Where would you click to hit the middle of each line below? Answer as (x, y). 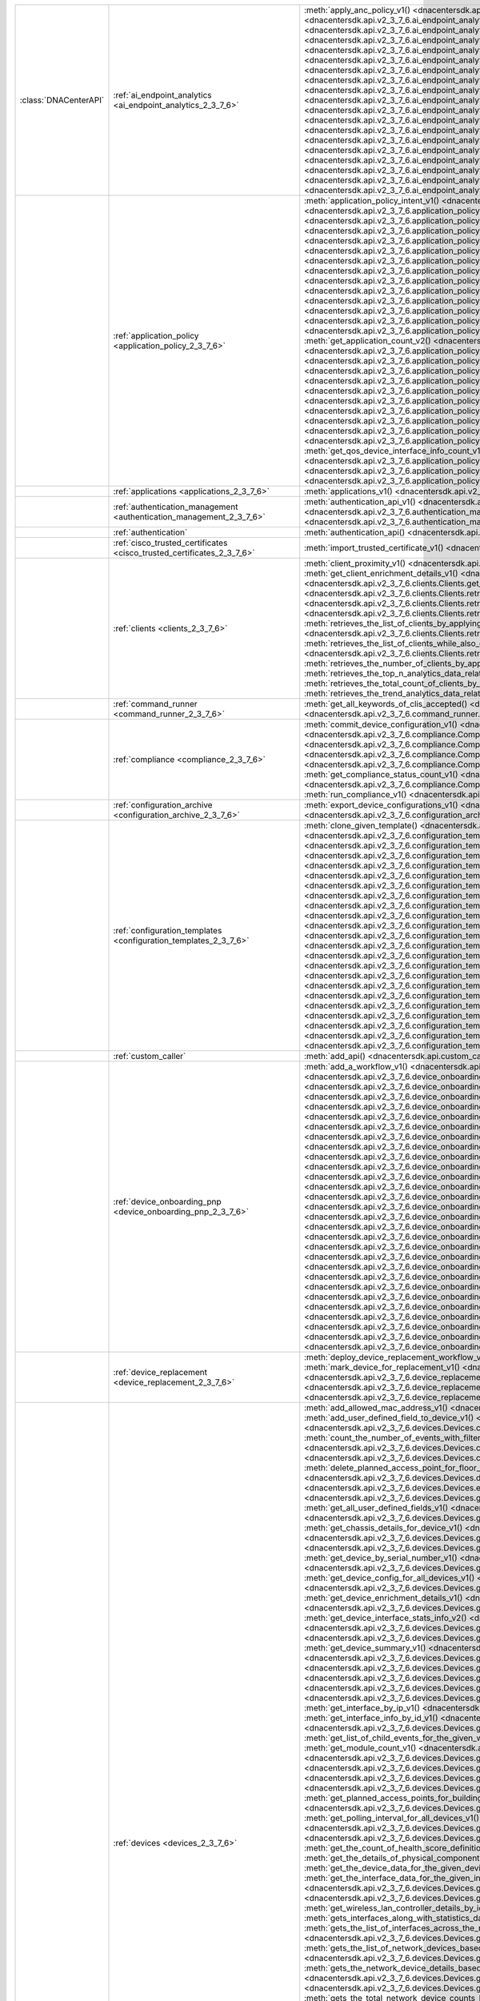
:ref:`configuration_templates (168, 930)
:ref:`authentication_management (176, 507)
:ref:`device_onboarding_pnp (167, 1202)
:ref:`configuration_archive (163, 805)
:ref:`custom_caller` (150, 1056)
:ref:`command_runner (155, 704)
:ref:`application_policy (156, 336)
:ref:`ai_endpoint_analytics (162, 95)
